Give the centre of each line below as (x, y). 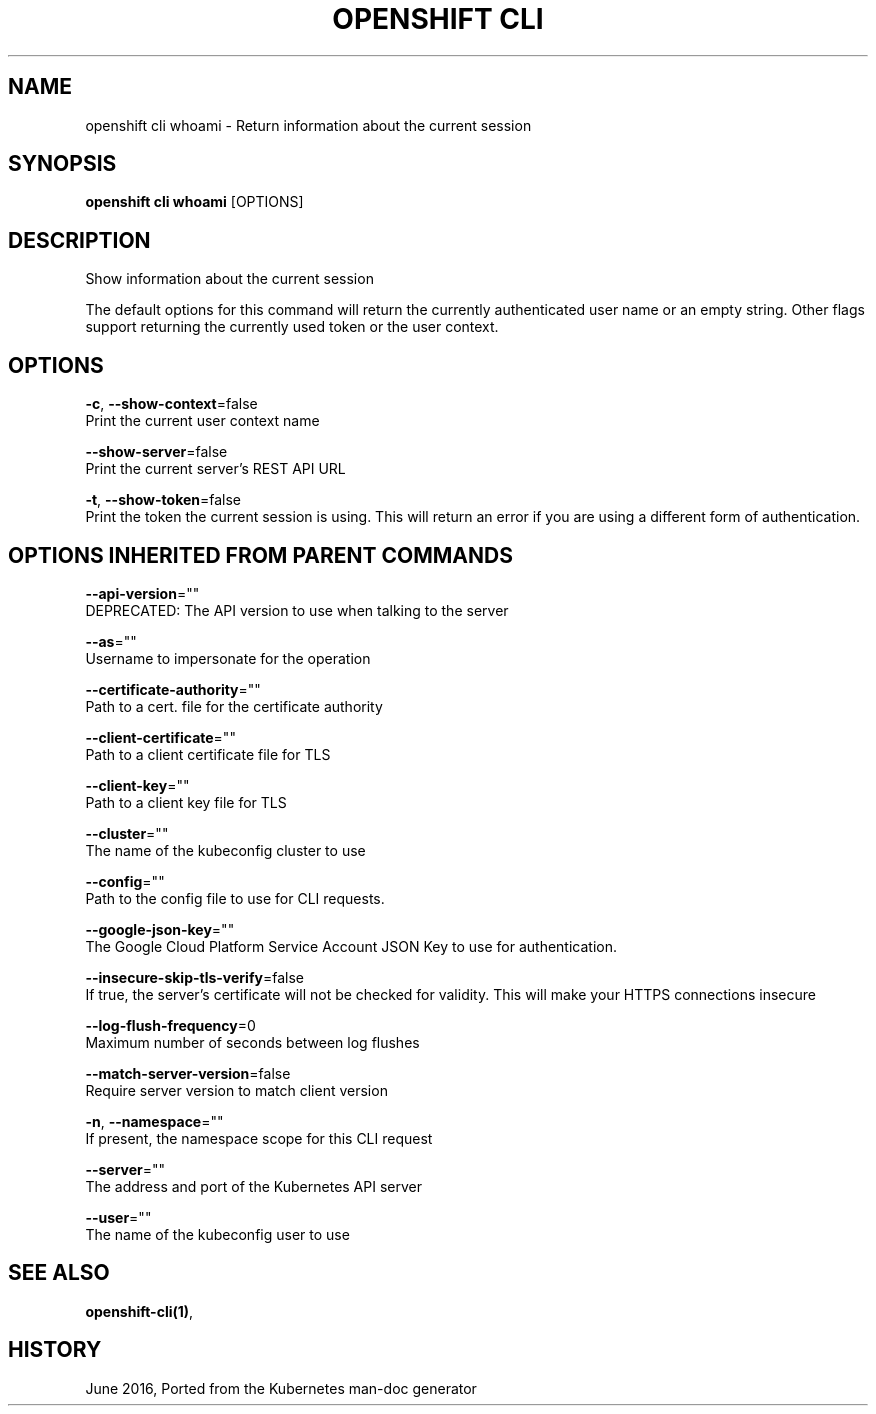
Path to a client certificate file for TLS (208, 754)
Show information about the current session (229, 279)
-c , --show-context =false (171, 404)
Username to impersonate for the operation (228, 658)
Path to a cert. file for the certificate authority (234, 706)
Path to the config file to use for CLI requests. (235, 898)
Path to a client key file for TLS (186, 802)
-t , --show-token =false (163, 500)
